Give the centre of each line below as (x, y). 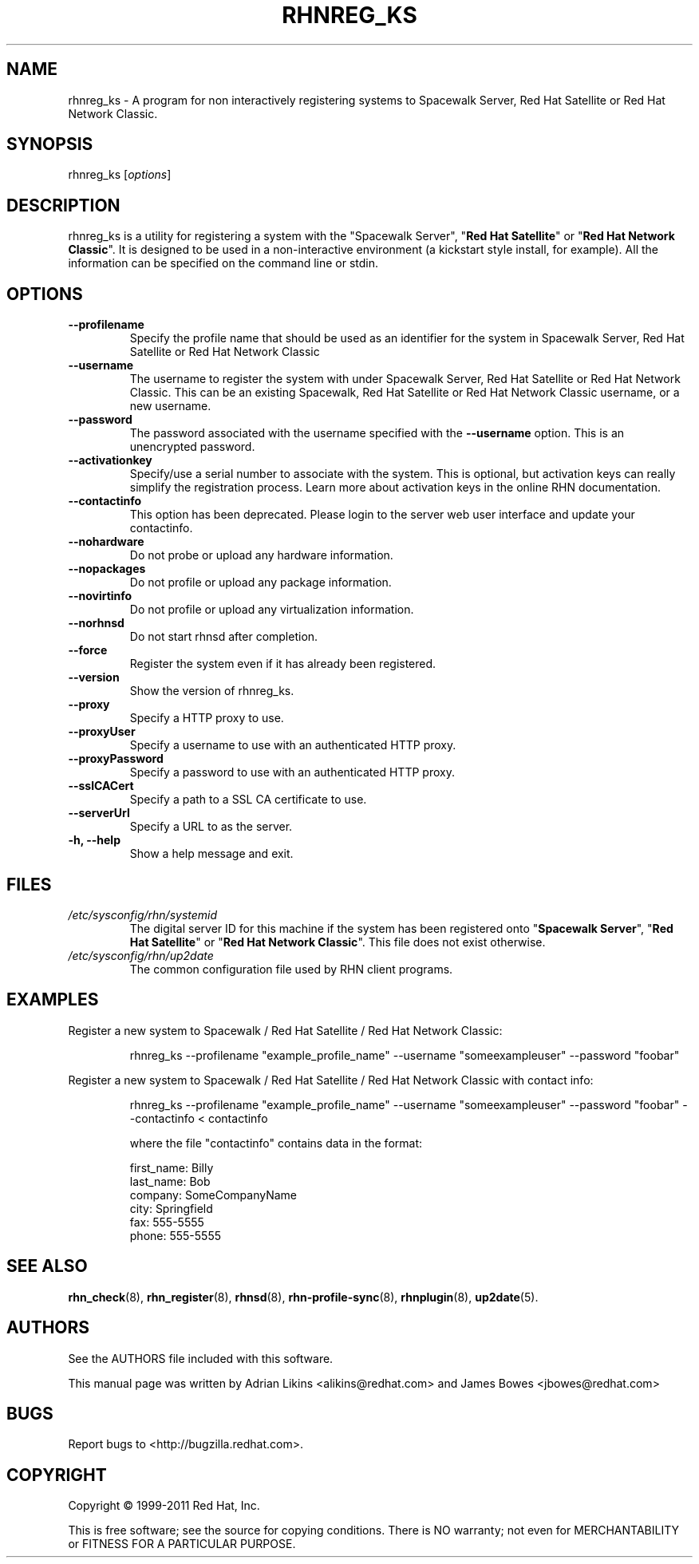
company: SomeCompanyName (213, 1195)
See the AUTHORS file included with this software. (201, 1358)
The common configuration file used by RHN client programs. (291, 969)
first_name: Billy (172, 1167)
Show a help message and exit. (211, 854)
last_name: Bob (170, 1181)
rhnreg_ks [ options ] (120, 175)
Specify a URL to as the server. (211, 827)
